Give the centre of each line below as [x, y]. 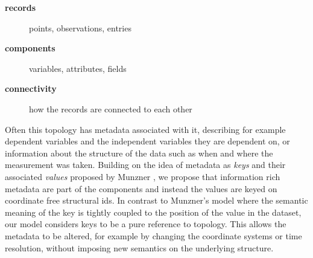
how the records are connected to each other [111, 108]
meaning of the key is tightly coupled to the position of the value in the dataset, [153, 212]
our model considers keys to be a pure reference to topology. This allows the [146, 224]
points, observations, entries [80, 27]
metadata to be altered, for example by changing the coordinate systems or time [153, 235]
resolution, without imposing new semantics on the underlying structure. [139, 247]
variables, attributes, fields [78, 68]
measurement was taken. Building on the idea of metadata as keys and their [145, 165]
